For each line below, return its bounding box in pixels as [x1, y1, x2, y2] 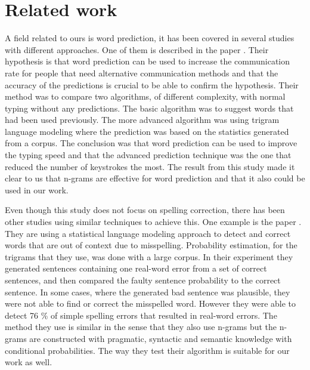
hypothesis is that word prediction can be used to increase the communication [5, 55, 290, 67]
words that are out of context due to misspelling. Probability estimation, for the [5, 239, 297, 251]
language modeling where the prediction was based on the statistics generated [5, 125, 289, 137]
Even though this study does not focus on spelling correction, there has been [5, 203, 285, 216]
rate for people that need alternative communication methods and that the [5, 66, 278, 79]
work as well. [5, 356, 52, 368]
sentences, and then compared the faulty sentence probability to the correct [5, 274, 281, 286]
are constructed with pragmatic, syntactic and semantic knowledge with [29, 332, 292, 344]
